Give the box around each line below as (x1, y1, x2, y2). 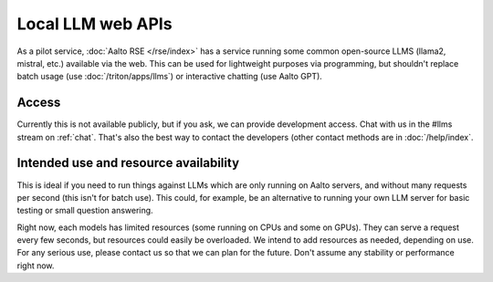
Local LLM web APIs (16, 14, 173, 34)
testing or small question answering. (16, 205, 154, 216)
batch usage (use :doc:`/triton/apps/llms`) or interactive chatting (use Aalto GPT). (16, 71, 323, 82)
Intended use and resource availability (16, 155, 240, 171)
